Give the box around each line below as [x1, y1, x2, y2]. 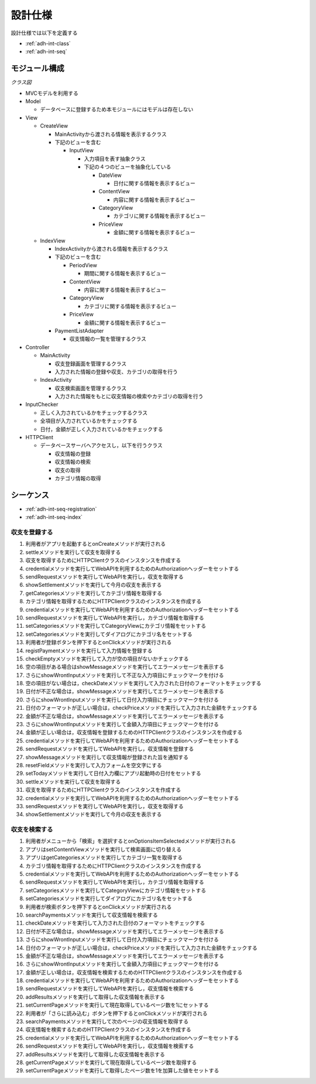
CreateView [40, 122, 68, 129]
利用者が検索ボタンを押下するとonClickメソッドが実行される [25, 903, 172, 910]
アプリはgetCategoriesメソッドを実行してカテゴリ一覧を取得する [25, 854, 183, 861]
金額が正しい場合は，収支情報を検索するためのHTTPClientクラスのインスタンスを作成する [25, 969, 243, 976]
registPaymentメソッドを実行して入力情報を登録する [25, 647, 153, 654]
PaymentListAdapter [54, 327, 104, 334]
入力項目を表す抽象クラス [84, 155, 146, 162]
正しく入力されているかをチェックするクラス [40, 409, 148, 416]
